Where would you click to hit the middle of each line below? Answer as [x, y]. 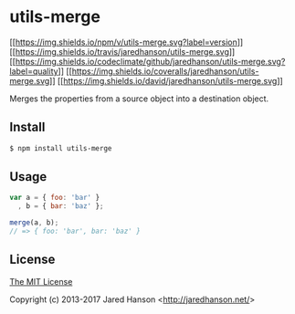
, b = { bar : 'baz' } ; [61, 206]
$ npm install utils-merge [61, 148]
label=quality [34, 71]
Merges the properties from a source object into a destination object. [139, 99]
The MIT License [41, 281]
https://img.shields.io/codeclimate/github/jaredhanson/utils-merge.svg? [150, 61]
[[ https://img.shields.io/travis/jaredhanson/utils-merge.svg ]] [122, 51]
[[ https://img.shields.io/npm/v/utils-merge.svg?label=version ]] [126, 42]
